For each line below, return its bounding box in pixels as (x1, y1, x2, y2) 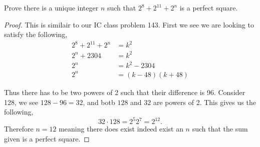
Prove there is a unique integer (4, 2, 99, 12)
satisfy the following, (4, 29, 68, 39)
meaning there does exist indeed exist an (59, 123, 183, 134)
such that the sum (192, 123, 248, 134)
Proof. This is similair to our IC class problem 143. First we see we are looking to (4, 19, 254, 29)
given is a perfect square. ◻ (4, 133, 90, 143)
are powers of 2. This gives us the (153, 96, 256, 107)
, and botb (83, 96, 115, 107)
